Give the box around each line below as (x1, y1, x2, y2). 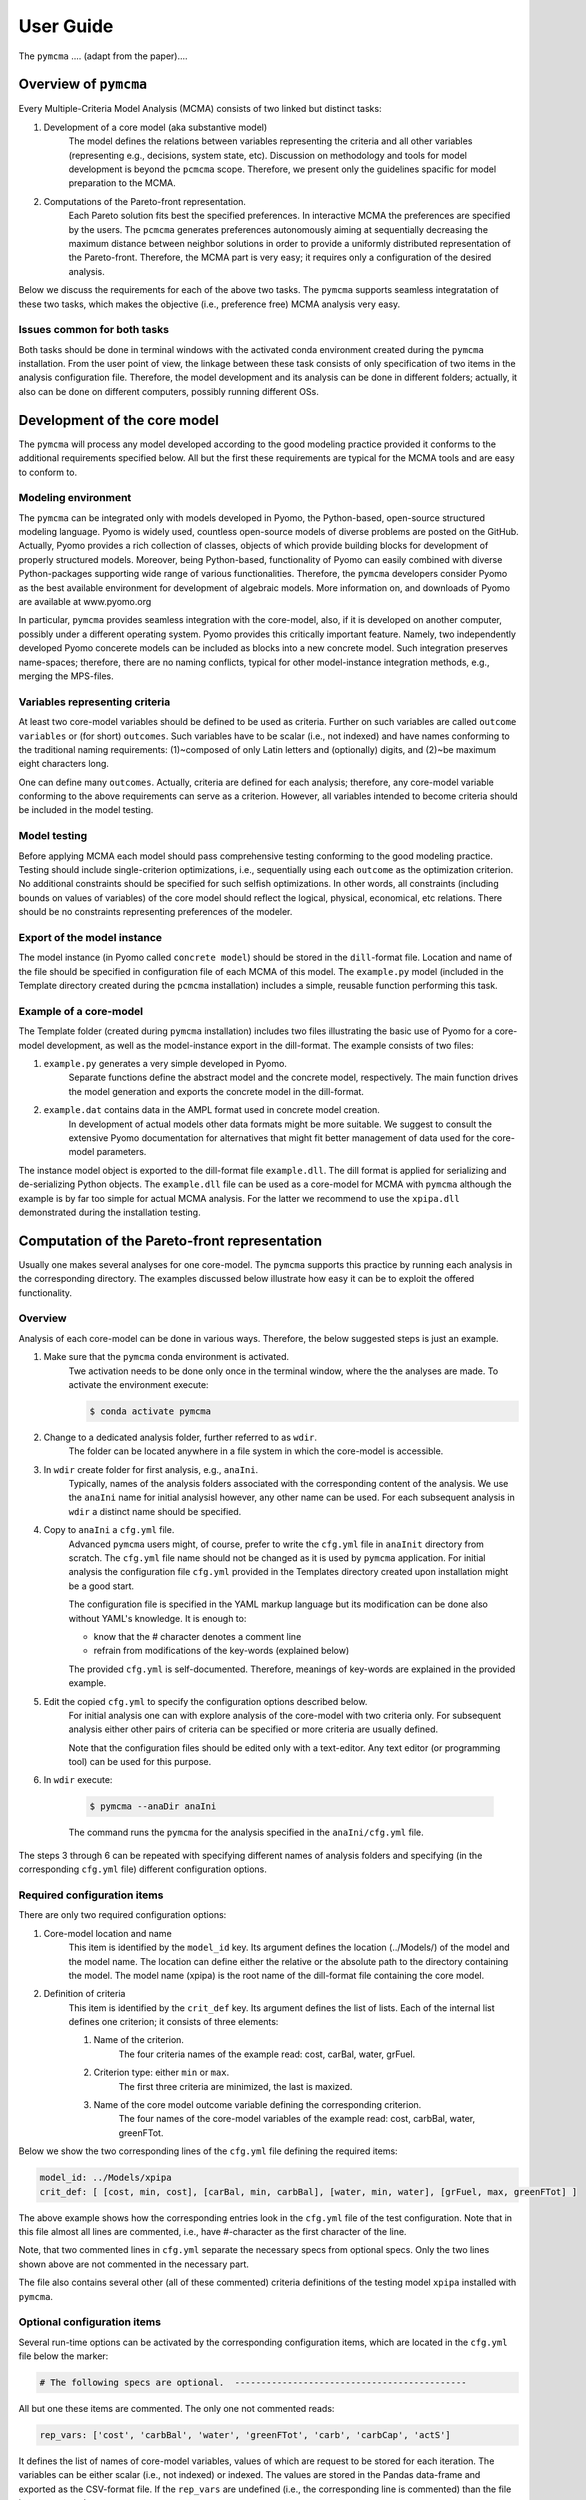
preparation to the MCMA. (68, 177, 176, 189)
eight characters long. (18, 758, 110, 770)
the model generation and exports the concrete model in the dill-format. (68, 1085, 365, 1097)
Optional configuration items (18, 2315, 162, 2329)
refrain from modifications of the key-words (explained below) (93, 1645, 350, 1657)
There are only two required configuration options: (18, 1909, 227, 1921)
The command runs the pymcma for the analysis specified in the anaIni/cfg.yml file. (68, 1826, 424, 1839)
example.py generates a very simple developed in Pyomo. (43, 1058, 287, 1069)
